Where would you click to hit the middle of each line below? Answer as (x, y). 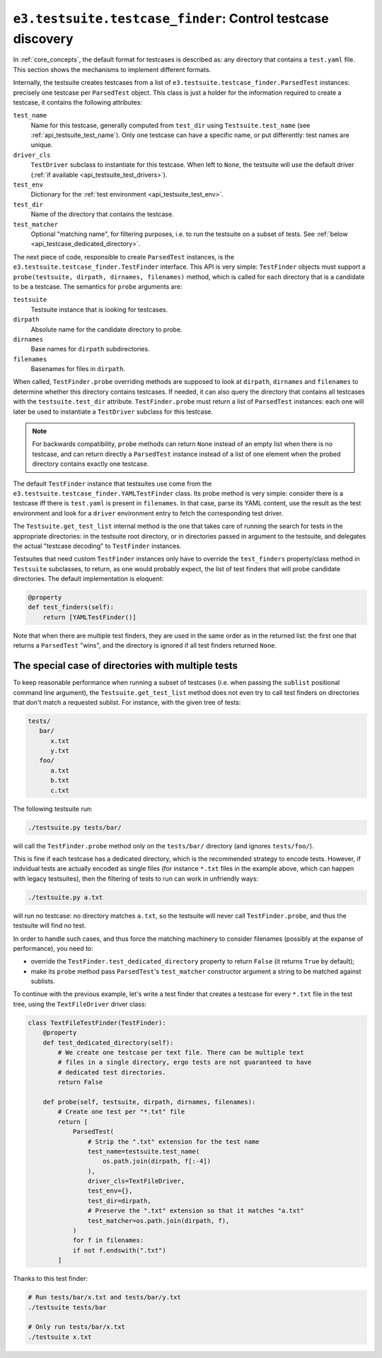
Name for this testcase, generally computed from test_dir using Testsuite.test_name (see (170, 125)
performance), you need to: (53, 948)
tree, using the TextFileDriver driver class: (80, 1004)
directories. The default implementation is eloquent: (88, 579)
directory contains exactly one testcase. (91, 464)
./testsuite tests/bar (67, 1307)
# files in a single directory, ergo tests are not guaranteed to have (185, 1063)
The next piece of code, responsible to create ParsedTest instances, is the (124, 257)
